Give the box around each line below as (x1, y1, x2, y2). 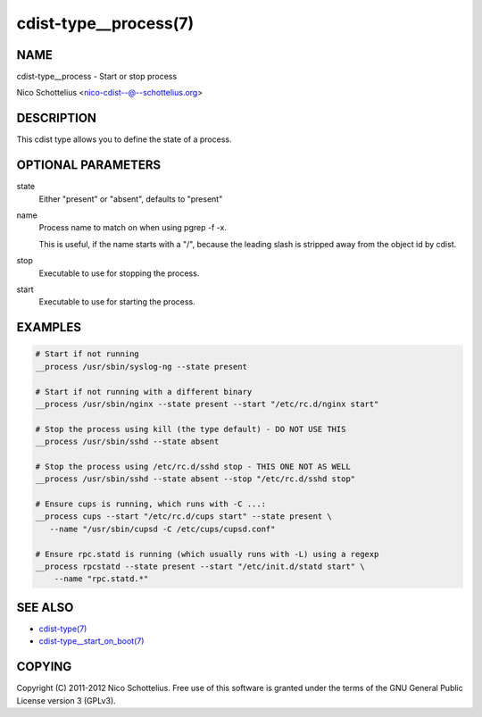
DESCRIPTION (16, 111, 97, 126)
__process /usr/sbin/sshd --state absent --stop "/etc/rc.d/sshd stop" (35, 474, 356, 484)
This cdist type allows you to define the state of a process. (16, 134, 232, 145)
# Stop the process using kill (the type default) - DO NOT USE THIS (35, 424, 346, 434)
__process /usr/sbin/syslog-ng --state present (35, 362, 247, 371)
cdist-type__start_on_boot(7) (38, 636, 145, 646)
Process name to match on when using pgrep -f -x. (38, 222, 228, 233)
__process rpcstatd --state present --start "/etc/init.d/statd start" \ (35, 562, 365, 571)
